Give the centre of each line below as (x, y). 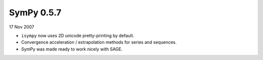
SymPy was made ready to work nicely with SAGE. (72, 49)
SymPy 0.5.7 (35, 12)
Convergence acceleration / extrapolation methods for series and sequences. (99, 42)
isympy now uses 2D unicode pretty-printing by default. (78, 36)
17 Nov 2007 (21, 27)
